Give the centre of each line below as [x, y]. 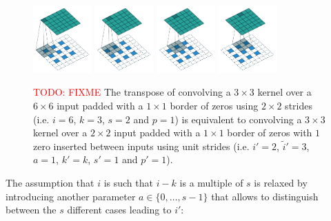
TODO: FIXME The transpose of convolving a [132, 92]
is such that [128, 182]
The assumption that [50, 182]
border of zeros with [270, 133]
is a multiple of [211, 182]
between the [31, 210]
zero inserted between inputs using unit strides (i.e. [141, 146]
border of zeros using [214, 105]
